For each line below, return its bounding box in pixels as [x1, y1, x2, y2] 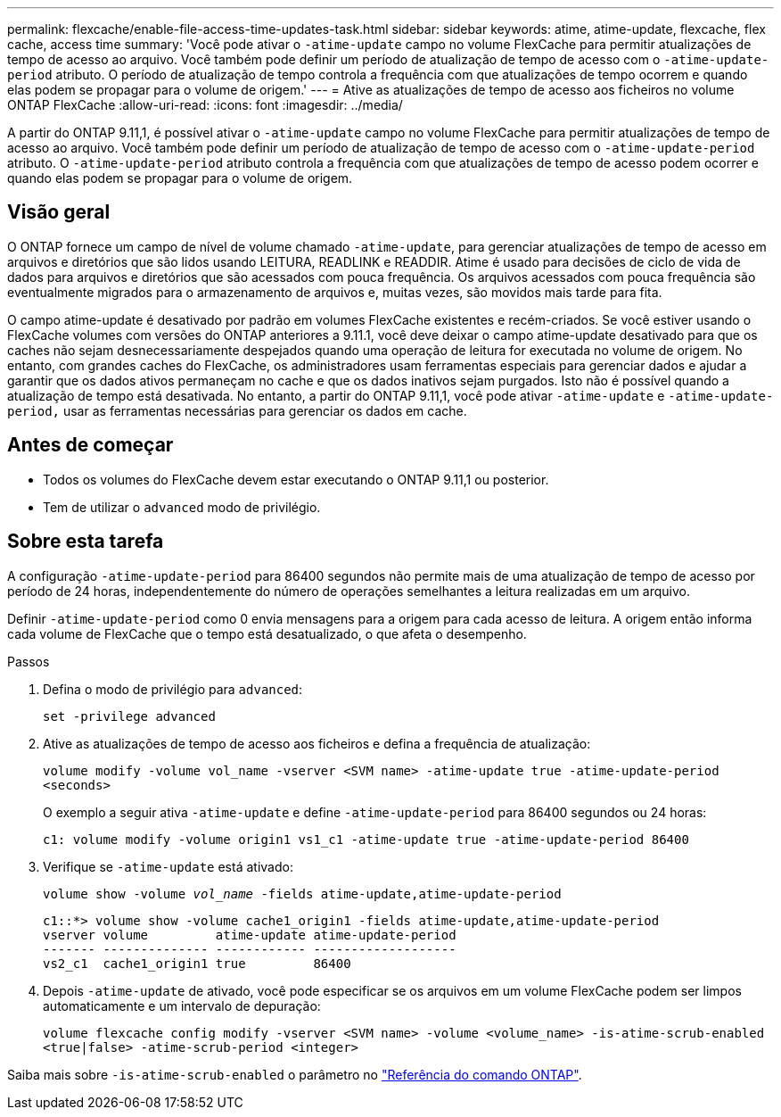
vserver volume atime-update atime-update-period [43, 927, 456, 942]
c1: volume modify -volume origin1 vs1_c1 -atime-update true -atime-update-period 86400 [43, 832, 689, 847]
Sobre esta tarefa [7, 530, 164, 553]
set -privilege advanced [43, 708, 216, 724]
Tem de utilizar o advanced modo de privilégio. [43, 499, 321, 515]
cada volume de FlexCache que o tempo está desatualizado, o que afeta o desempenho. [7, 625, 527, 641]
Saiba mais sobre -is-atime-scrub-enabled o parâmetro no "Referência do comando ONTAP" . [7, 1066, 582, 1082]
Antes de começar [7, 434, 174, 457]
